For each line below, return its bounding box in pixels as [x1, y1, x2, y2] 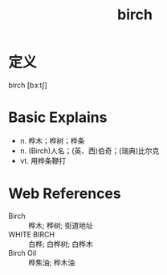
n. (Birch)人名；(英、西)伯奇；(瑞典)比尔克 [19, 146, 160, 156]
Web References [8, 184, 122, 203]
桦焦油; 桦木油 [28, 257, 75, 267]
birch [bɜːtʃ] [8, 80, 48, 90]
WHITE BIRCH [8, 229, 55, 239]
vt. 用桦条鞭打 [19, 156, 67, 165]
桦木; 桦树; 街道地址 [28, 220, 94, 230]
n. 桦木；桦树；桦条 [19, 135, 86, 145]
